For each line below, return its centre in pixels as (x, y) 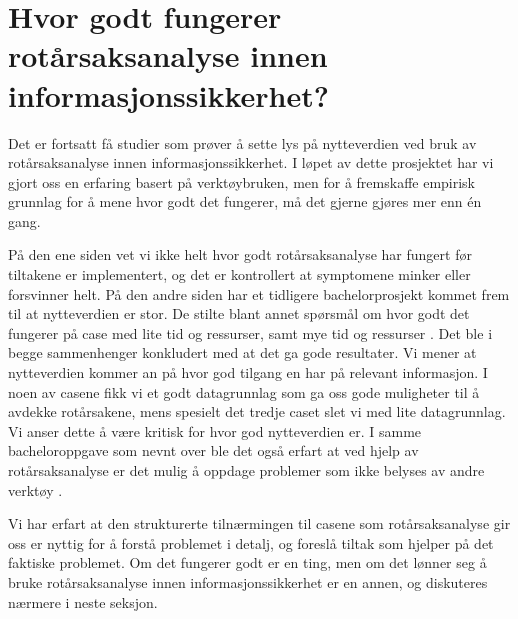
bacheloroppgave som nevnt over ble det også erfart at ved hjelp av (213, 450)
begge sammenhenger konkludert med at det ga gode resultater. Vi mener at (242, 352)
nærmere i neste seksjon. (83, 601)
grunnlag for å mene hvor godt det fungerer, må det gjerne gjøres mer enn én (245, 201)
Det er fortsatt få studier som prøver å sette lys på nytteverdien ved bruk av (242, 142)
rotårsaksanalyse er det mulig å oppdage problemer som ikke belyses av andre (246, 470)
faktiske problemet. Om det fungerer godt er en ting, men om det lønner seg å (247, 562)
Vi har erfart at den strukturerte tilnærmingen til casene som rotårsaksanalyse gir (259, 523)
